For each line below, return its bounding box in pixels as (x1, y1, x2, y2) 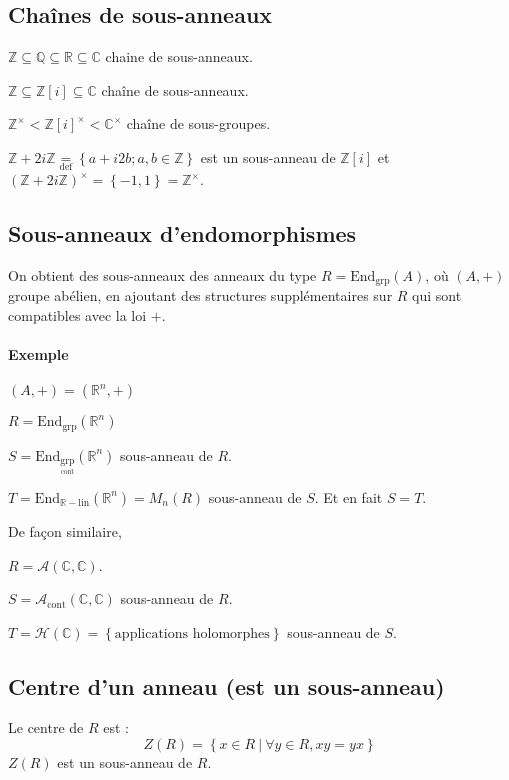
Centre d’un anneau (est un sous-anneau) (8, 670, 445, 701)
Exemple (8, 344, 69, 365)
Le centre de (8, 717, 84, 738)
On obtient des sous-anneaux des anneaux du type (8, 265, 317, 285)
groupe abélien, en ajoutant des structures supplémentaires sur (8, 285, 393, 306)
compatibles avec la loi (8, 305, 147, 326)
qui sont (412, 285, 462, 306)
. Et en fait (314, 486, 383, 507)
